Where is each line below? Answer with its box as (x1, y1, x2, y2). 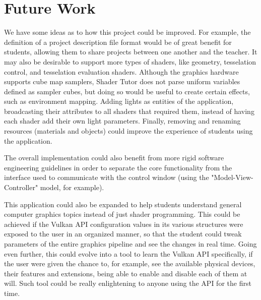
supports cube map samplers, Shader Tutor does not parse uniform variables (4, 76, 240, 87)
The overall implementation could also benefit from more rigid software (4, 152, 224, 163)
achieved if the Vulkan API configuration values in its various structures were (4, 218, 243, 229)
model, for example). (40, 182, 104, 193)
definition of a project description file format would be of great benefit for (4, 36, 232, 47)
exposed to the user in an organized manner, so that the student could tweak (4, 228, 242, 239)
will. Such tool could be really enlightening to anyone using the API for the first (4, 278, 251, 288)
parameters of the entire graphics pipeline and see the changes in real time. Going (4, 238, 257, 249)
